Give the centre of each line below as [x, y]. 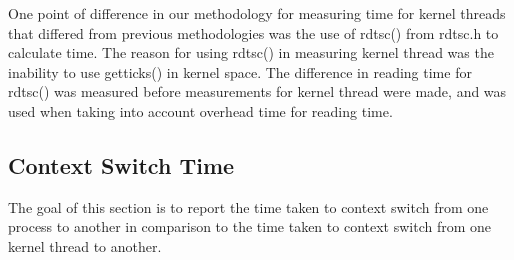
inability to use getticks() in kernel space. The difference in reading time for [240, 71]
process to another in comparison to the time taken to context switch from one [250, 226]
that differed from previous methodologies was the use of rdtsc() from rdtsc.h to [253, 32]
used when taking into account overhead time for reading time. [200, 110]
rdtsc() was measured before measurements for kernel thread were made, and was [257, 91]
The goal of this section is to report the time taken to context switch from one [248, 206]
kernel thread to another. [85, 245]
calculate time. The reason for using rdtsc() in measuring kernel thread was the [251, 52]
